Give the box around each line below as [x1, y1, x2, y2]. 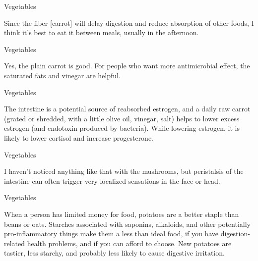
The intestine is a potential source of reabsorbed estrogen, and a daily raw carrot [4, 104, 251, 114]
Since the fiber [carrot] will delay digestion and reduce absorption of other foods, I [4, 17, 254, 28]
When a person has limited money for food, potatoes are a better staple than [4, 209, 239, 219]
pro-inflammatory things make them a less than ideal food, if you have [4, 228, 218, 239]
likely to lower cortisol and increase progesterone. [4, 132, 154, 143]
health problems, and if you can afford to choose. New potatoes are [27, 238, 232, 248]
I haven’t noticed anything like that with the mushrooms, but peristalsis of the [4, 166, 244, 176]
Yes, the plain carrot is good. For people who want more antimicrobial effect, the [4, 60, 250, 71]
